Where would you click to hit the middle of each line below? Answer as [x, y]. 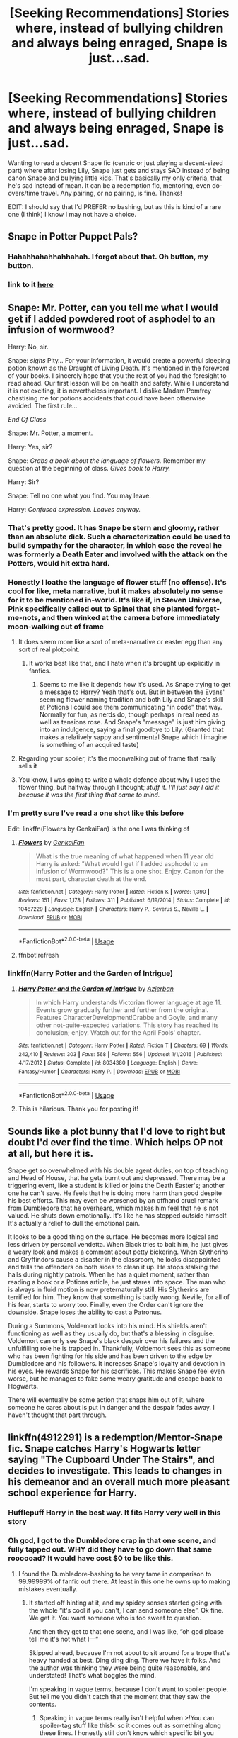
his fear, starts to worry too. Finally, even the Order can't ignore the [106, 1305]
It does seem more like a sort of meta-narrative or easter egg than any [120, 642]
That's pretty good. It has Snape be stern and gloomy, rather [114, 527]
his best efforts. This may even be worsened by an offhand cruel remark [113, 1201]
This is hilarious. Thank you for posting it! [78, 1109]
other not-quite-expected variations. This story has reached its [127, 1025]
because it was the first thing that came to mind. [89, 795]
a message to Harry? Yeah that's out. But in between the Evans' [132, 692]
